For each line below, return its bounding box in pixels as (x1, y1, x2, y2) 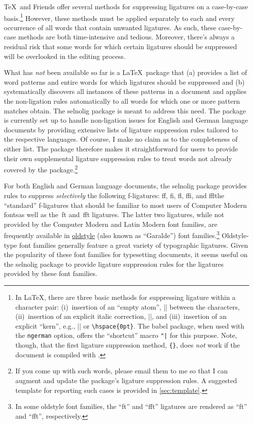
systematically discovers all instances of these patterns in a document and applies (4, 86, 247, 96)
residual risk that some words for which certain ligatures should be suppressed (4, 41, 237, 52)
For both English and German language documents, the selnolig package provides (4, 181, 247, 191)
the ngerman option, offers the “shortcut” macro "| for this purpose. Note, (15, 330, 237, 340)
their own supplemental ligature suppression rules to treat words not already (4, 153, 232, 163)
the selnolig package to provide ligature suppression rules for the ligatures (4, 258, 224, 269)
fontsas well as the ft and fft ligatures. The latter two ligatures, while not (4, 209, 224, 220)
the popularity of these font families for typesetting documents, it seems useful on (4, 249, 248, 259)
